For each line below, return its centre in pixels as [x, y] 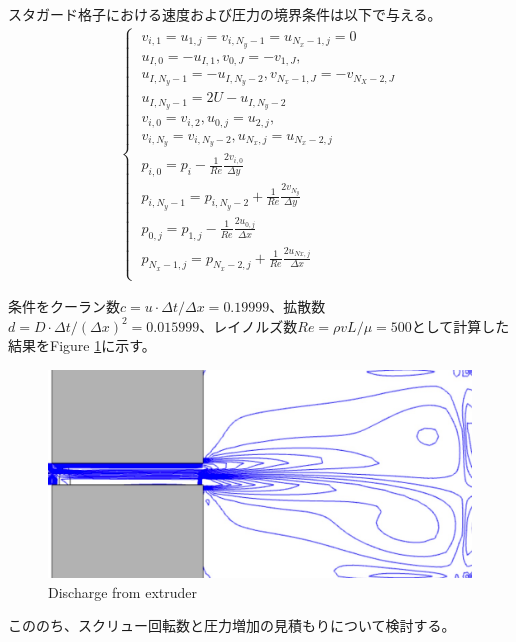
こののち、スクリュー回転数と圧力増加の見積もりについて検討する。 [232, 625]
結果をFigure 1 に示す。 [82, 345]
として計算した [460, 325]
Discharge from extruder [122, 591]
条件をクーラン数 [64, 306]
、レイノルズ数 [248, 325]
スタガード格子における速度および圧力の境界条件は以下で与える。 [225, 14]
